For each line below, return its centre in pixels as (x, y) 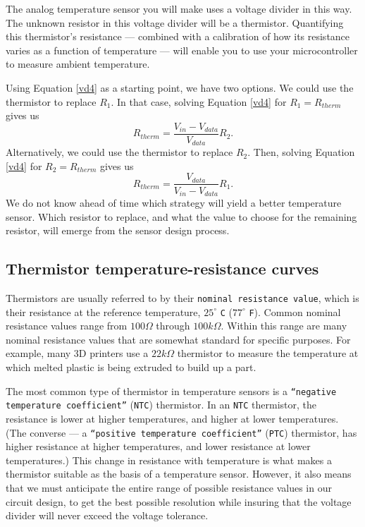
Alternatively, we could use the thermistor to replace (119, 152)
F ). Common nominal (295, 311)
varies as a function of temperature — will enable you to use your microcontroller (182, 50)
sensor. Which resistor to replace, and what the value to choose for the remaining (181, 216)
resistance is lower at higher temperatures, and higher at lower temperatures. (172, 418)
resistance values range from (67, 326)
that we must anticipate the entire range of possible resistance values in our (169, 487)
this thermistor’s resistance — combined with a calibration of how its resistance (178, 36)
